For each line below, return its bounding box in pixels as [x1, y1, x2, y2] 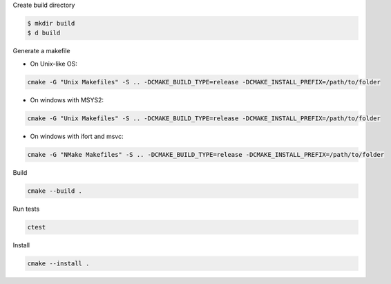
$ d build [27, 29, 61, 37]
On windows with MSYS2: [30, 95, 104, 104]
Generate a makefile [12, 47, 70, 55]
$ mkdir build [27, 19, 75, 27]
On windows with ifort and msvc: [30, 132, 124, 140]
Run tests [12, 205, 40, 213]
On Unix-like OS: [30, 59, 77, 68]
